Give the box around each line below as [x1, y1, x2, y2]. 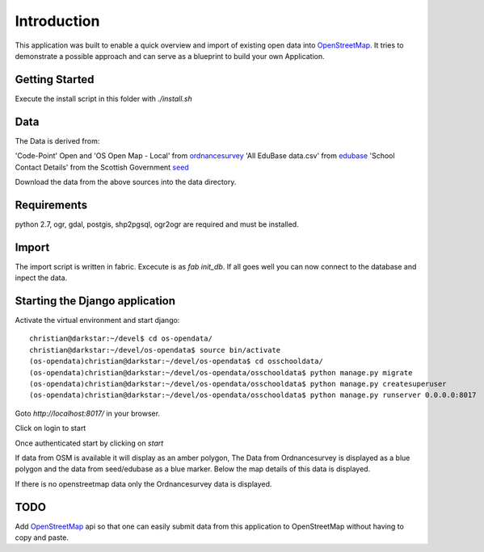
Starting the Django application [15, 294, 176, 307]
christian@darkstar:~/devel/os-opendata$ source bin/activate [29, 345, 281, 354]
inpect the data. [15, 273, 68, 282]
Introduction [15, 12, 100, 30]
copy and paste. [15, 533, 69, 542]
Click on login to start [15, 424, 86, 433]
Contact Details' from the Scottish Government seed [15, 162, 189, 172]
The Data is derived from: [15, 136, 100, 145]
